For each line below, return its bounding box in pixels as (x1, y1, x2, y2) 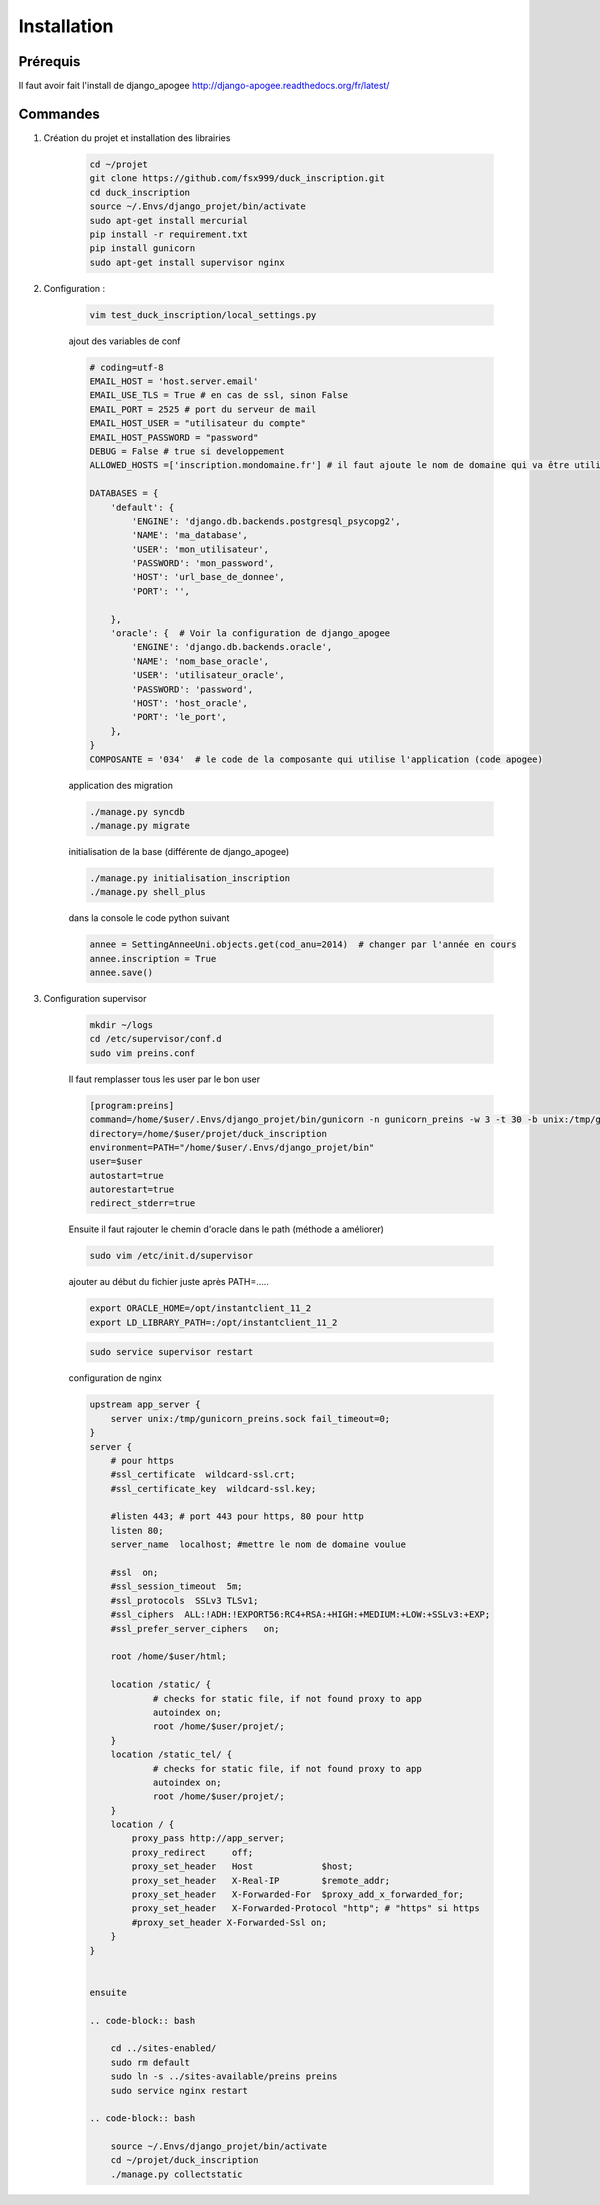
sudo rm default (110, 2056, 190, 2068)
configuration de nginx (68, 1372, 162, 1384)
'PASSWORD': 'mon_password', (131, 558, 275, 569)
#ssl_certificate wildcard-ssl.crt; (110, 1469, 296, 1480)
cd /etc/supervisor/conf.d (89, 1033, 222, 1045)
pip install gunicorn (89, 243, 196, 254)
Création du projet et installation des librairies (43, 131, 231, 144)
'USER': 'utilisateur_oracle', (131, 670, 285, 681)
